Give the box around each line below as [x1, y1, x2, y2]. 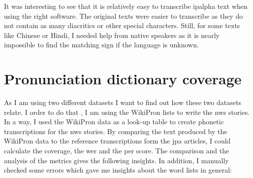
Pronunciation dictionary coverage [4, 69, 242, 89]
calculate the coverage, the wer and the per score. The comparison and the [4, 145, 229, 156]
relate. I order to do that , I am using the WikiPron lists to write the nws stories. [4, 107, 250, 117]
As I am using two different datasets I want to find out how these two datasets [4, 97, 241, 107]
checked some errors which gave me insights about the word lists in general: [4, 165, 232, 175]
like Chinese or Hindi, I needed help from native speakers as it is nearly [4, 30, 220, 40]
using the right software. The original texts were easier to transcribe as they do [4, 10, 243, 21]
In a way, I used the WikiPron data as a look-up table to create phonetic [4, 116, 224, 127]
